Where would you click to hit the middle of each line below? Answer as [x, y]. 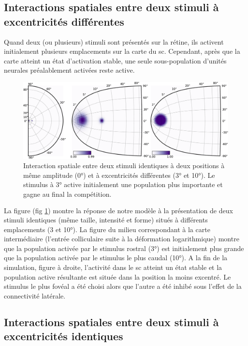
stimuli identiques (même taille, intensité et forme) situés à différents [106, 220]
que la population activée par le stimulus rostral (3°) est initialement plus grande [124, 248]
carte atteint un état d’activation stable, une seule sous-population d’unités [115, 60]
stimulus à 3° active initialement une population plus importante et [123, 184]
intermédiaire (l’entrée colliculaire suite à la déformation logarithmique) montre [122, 239]
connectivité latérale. [35, 295]
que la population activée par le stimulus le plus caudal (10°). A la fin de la [116, 258]
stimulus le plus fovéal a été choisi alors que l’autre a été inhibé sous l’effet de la [123, 286]
